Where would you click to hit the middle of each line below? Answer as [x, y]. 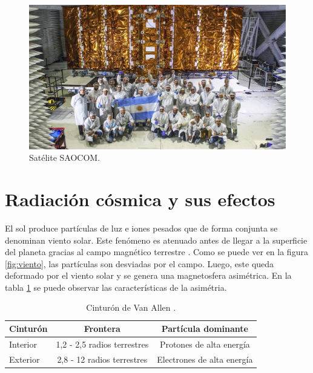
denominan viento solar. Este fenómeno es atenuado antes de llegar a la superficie [156, 240]
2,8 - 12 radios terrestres [102, 359]
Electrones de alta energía [205, 359]
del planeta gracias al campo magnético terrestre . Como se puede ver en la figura [156, 252]
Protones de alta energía [205, 344]
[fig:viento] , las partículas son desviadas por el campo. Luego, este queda [140, 263]
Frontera [102, 329]
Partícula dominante [205, 329]
